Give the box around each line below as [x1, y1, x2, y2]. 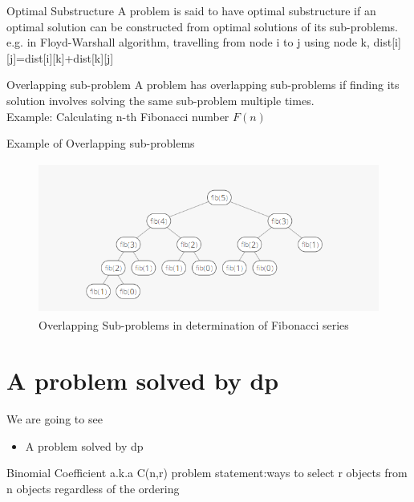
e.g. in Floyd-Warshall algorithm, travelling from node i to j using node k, [6, 34, 370, 51]
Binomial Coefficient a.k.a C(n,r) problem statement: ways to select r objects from [6, 464, 408, 481]
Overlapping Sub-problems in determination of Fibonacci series [39, 317, 349, 334]
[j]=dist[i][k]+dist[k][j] [6, 49, 114, 66]
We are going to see [6, 411, 103, 427]
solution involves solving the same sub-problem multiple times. [6, 91, 315, 108]
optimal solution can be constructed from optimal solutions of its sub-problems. [6, 18, 398, 34]
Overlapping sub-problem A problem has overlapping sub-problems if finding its [6, 76, 400, 93]
